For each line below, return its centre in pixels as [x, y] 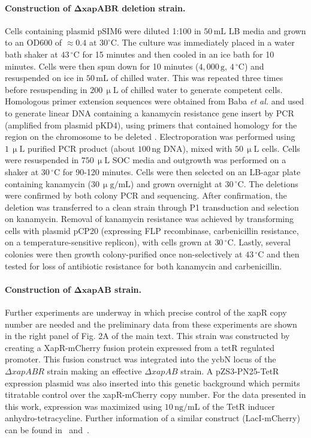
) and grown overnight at [176, 183]
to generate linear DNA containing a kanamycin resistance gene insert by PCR [150, 112]
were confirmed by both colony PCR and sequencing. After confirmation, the [146, 195]
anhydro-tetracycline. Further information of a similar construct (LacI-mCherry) [153, 418]
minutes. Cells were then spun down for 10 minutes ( [102, 66]
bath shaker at [31, 54]
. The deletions [271, 183]
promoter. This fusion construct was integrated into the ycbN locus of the [141, 359]
